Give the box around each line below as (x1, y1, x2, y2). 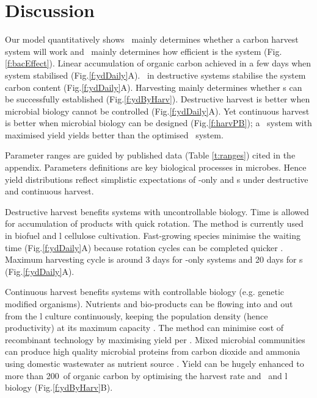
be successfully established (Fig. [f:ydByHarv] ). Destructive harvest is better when (5, 93, 310, 105)
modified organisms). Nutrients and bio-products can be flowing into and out (5, 297, 293, 310)
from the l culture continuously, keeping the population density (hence (5, 309, 268, 322)
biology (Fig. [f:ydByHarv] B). (5, 381, 113, 394)
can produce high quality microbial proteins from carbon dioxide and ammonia (5, 345, 301, 358)
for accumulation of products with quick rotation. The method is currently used (5, 217, 304, 230)
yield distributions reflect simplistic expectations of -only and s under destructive (5, 172, 308, 185)
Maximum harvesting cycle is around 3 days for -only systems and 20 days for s (5, 253, 303, 266)
